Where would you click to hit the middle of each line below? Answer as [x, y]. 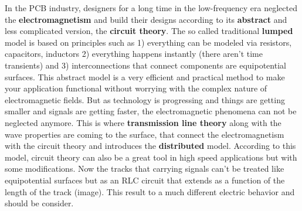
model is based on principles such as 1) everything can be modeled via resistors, [148, 42]
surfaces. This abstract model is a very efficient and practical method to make [145, 76]
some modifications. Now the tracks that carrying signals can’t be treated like [145, 169]
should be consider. [39, 203]
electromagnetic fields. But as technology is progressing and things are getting [145, 99]
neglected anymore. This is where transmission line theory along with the [143, 122]
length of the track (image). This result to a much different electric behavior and [150, 191]
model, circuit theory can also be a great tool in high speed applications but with [151, 157]
